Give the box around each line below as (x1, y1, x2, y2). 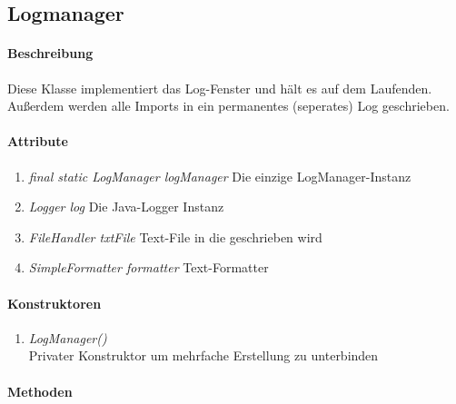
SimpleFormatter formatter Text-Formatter (28, 258, 269, 277)
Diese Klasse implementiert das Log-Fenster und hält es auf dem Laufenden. (7, 78, 432, 97)
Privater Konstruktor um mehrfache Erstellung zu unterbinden (28, 346, 379, 365)
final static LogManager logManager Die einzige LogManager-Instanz (28, 166, 411, 185)
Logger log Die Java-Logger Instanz (28, 197, 224, 216)
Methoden (7, 381, 73, 400)
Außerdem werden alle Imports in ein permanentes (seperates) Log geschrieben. (7, 96, 450, 115)
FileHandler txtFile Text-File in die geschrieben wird (28, 227, 322, 246)
